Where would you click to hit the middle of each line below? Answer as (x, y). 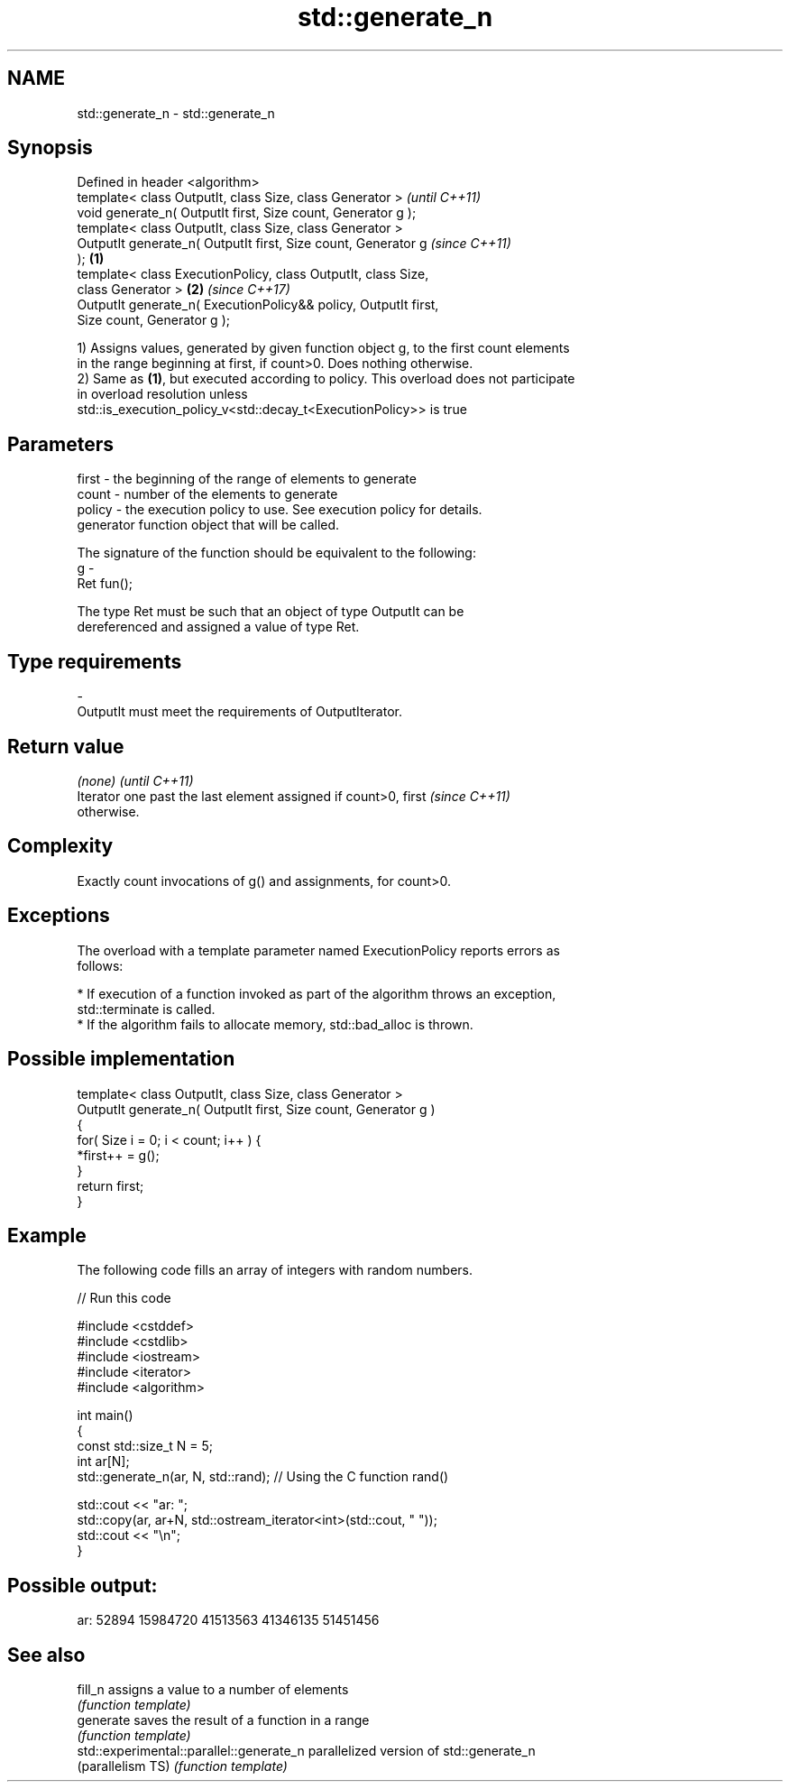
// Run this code (124, 1298)
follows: (100, 965)
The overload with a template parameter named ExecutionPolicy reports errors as (318, 950)
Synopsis (50, 148)
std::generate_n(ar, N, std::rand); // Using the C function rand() (263, 1477)
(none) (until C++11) (135, 780)
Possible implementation (121, 1059)
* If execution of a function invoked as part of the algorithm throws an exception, (317, 993)
